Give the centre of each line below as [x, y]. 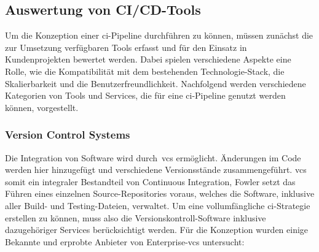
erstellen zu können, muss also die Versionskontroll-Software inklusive [136, 217]
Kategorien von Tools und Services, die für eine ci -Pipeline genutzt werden [145, 95]
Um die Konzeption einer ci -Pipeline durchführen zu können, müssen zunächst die [159, 35]
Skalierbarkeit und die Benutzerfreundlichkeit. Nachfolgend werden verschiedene [156, 83]
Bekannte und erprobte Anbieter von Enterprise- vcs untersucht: [125, 241]
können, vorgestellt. [42, 107]
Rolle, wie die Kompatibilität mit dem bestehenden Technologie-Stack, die [145, 71]
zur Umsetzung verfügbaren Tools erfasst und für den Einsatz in [126, 47]
